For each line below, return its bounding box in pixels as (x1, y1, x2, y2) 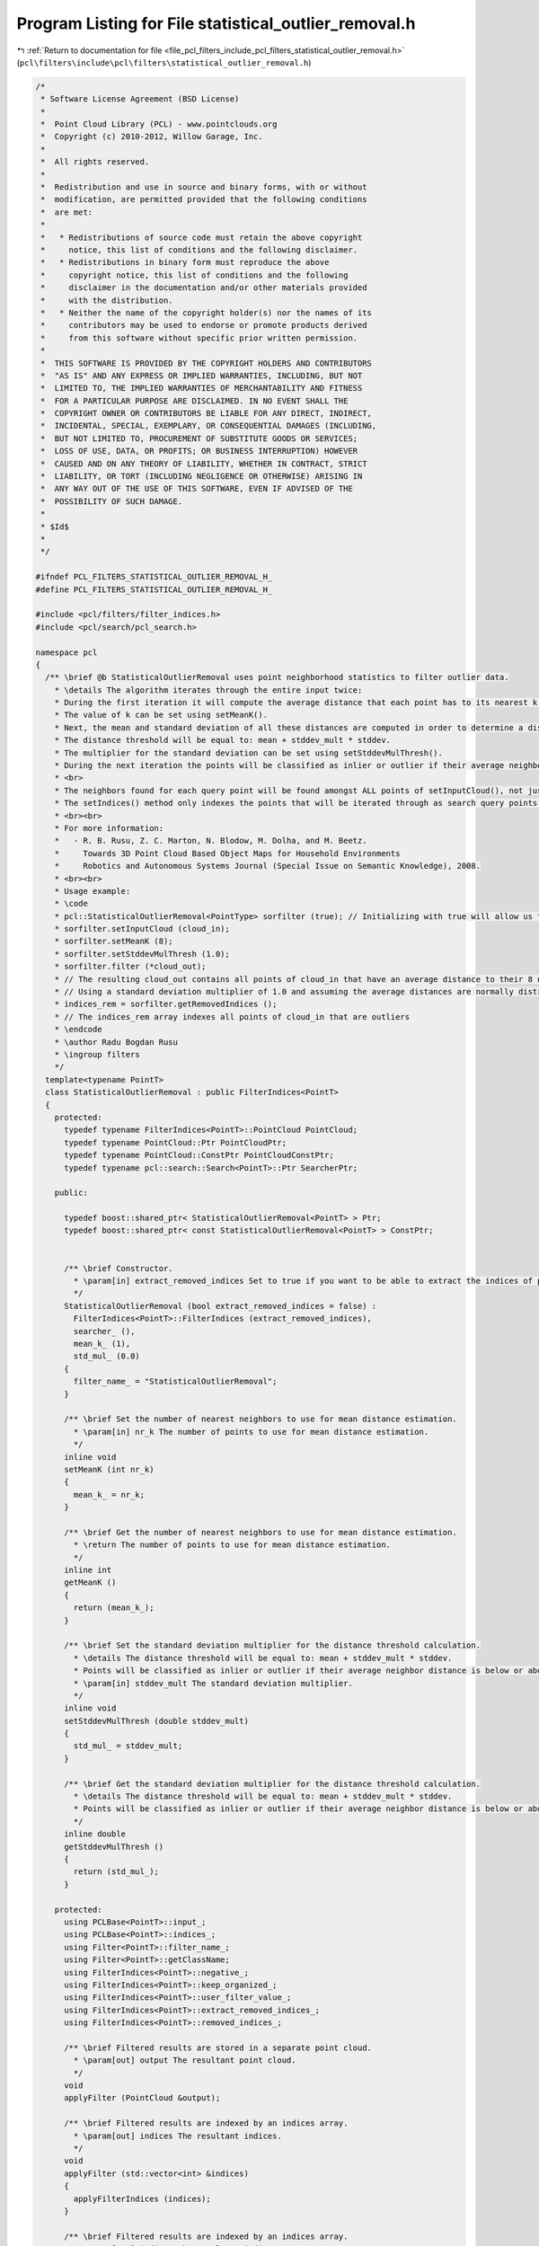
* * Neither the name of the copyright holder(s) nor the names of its (40, 307, 373, 318)
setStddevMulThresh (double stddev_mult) (64, 1716, 249, 1726)
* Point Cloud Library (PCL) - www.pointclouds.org (40, 119, 278, 129)
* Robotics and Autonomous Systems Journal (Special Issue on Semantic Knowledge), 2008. (54, 861, 481, 871)
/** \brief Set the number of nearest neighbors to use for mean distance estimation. (64, 1414, 457, 1424)
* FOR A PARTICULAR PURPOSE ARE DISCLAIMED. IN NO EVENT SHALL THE (40, 395, 349, 406)
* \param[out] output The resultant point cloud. (73, 2056, 296, 2065)
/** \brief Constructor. (64, 1263, 174, 1273)
